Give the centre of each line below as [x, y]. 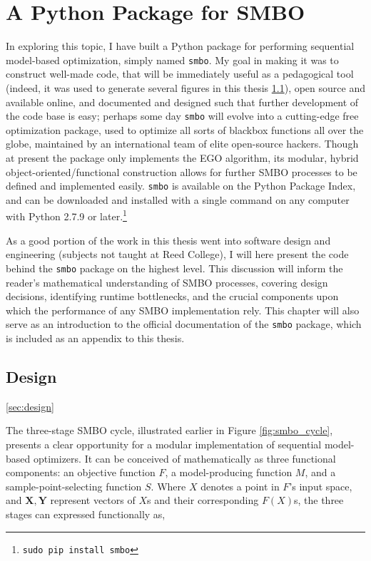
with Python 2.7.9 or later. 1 [66, 215]
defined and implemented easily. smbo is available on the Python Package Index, [181, 186]
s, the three [319, 500]
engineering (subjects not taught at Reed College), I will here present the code [177, 254]
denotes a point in [240, 486]
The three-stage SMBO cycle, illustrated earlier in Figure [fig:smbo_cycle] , [169, 430]
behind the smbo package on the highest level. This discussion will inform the [174, 268]
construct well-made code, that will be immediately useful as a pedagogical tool [180, 74]
